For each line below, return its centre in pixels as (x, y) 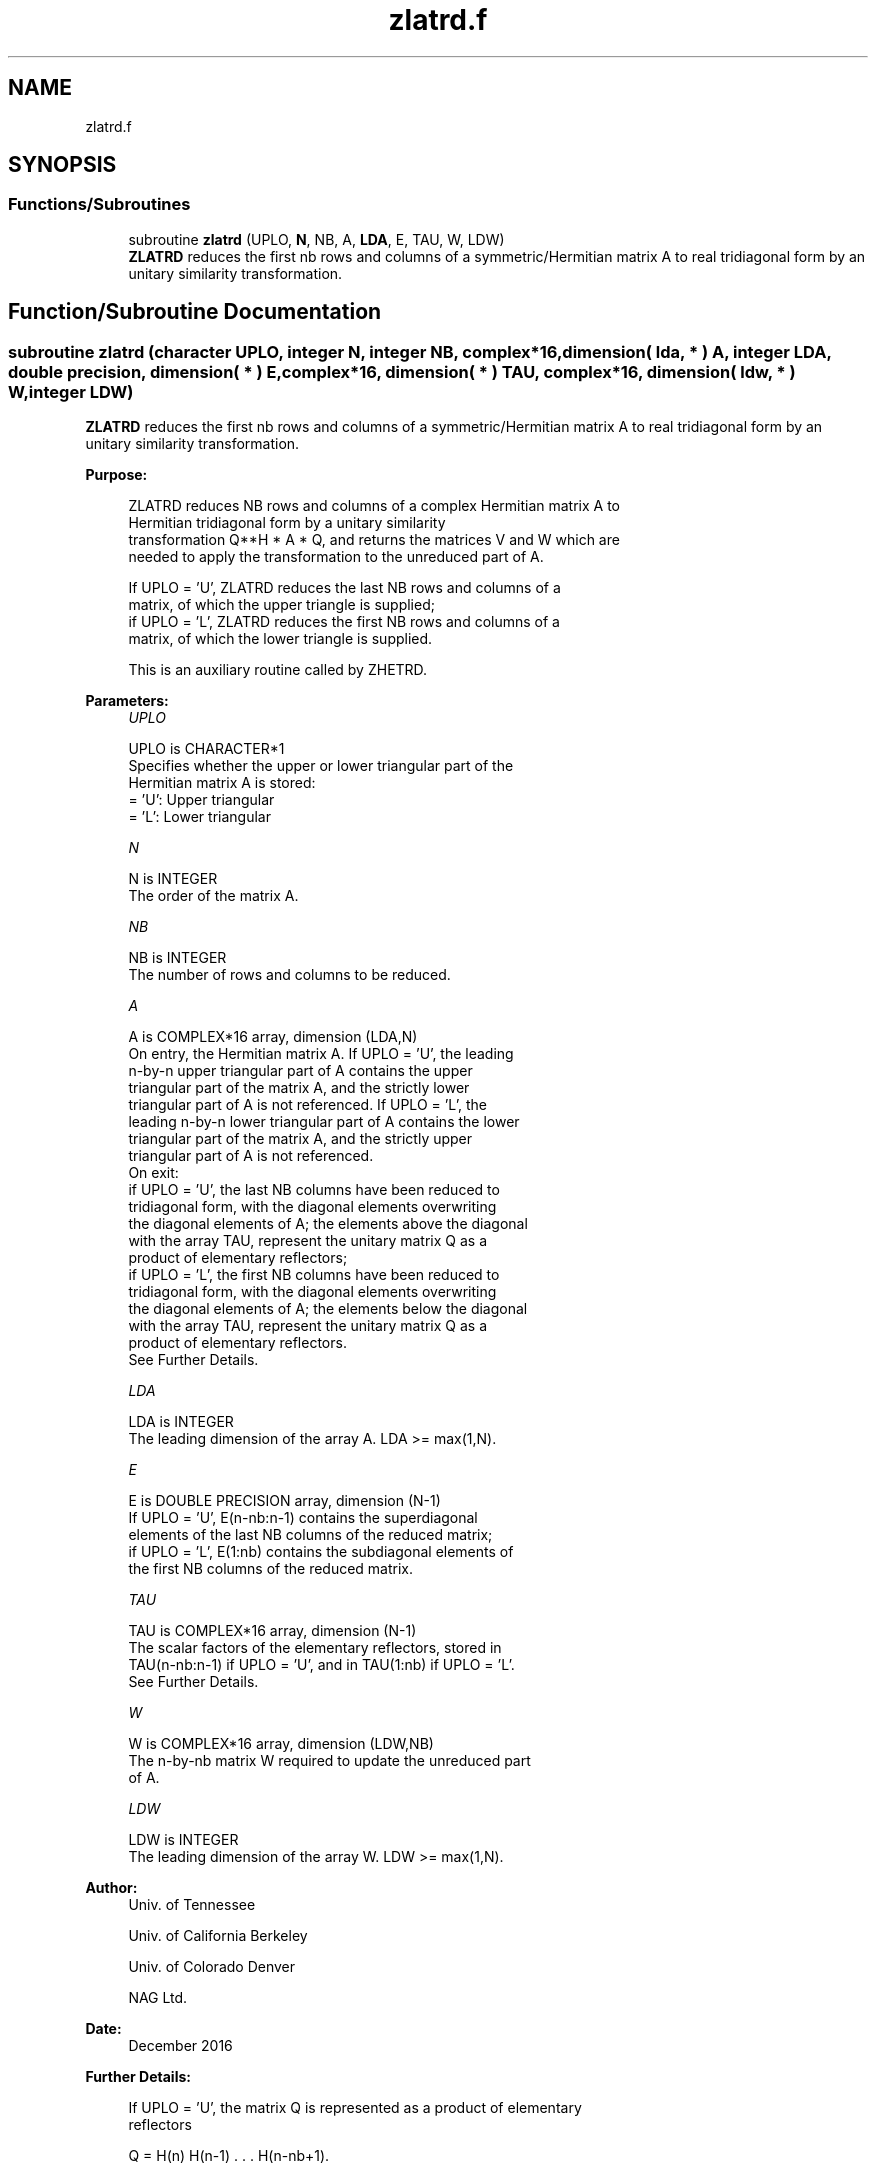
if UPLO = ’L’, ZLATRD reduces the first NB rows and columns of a (344, 622)
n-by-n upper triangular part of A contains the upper (300, 1071)
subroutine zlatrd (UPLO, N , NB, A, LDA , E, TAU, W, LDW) (316, 239)
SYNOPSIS (62, 165)
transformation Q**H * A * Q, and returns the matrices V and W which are (374, 540)
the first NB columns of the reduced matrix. (271, 1569)
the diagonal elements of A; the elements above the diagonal (328, 1224)
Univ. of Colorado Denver (212, 1967)
